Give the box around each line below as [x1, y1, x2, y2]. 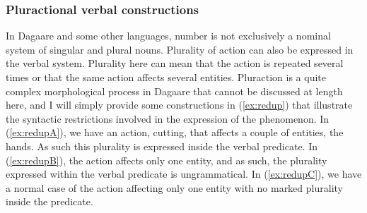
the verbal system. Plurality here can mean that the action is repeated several [6, 56, 344, 71]
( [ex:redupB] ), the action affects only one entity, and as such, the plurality [6, 152, 327, 167]
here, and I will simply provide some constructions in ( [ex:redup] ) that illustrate [6, 97, 353, 112]
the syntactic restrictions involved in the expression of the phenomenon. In [6, 111, 330, 126]
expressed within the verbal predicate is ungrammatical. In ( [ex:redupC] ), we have [6, 166, 362, 181]
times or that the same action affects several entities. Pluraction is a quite [6, 70, 326, 84]
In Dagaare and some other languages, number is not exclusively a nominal [6, 28, 331, 43]
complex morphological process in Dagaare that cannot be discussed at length [6, 83, 343, 98]
